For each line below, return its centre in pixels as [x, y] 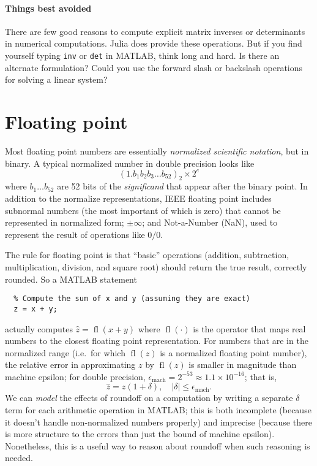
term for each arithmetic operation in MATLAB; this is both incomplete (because [158, 410]
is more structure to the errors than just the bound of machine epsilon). [140, 434]
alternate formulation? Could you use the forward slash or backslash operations [154, 67]
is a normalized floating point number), [233, 352]
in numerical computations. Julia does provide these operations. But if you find [154, 43]
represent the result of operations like [75, 234]
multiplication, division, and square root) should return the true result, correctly [156, 267]
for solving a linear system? [56, 79]
